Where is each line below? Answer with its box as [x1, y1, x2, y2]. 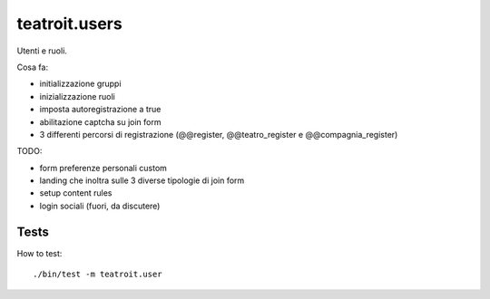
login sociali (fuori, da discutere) [39, 200, 161, 211]
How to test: [16, 247, 63, 258]
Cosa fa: [16, 62, 49, 72]
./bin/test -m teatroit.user [33, 269, 162, 280]
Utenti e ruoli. [16, 45, 68, 56]
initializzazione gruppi [39, 78, 122, 90]
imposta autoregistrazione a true [39, 104, 162, 115]
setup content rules [39, 188, 113, 198]
